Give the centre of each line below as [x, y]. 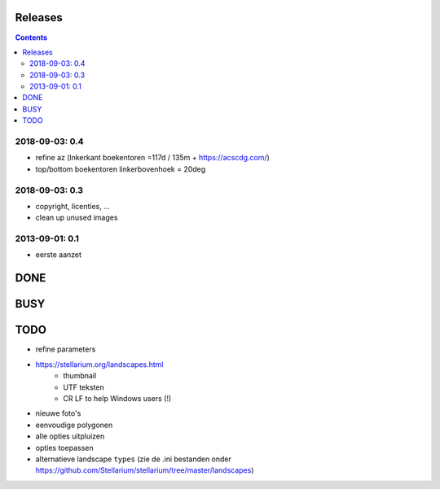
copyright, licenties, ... [73, 206]
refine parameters [66, 349]
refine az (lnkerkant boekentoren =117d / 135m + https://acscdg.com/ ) [153, 158]
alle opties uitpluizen [70, 436]
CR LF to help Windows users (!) [117, 398]
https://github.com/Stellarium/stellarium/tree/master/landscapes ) [145, 470]
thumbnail [80, 376]
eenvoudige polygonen [74, 425]
